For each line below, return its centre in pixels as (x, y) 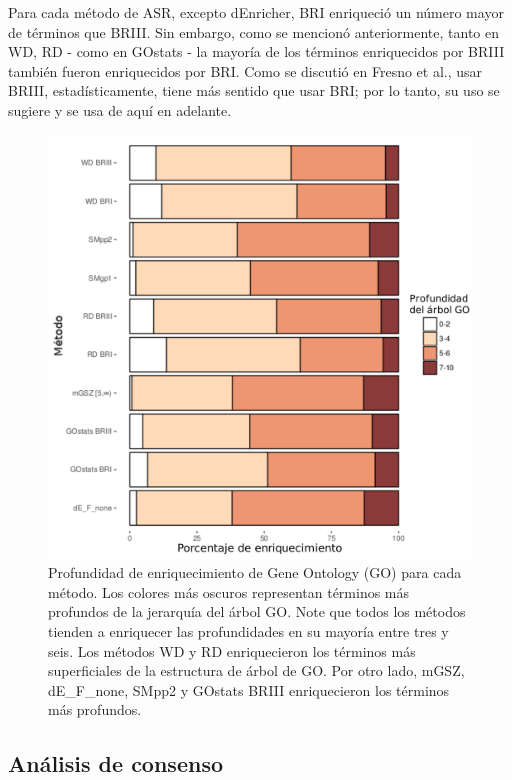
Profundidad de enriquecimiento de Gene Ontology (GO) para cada (255, 572)
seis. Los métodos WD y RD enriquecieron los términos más (232, 650)
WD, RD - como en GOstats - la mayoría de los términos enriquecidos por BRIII (256, 51)
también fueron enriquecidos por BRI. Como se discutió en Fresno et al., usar (245, 70)
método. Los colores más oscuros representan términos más (229, 591)
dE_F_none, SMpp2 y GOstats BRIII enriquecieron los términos (249, 689)
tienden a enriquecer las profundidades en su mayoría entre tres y (248, 630)
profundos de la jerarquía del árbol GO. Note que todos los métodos (257, 611)
